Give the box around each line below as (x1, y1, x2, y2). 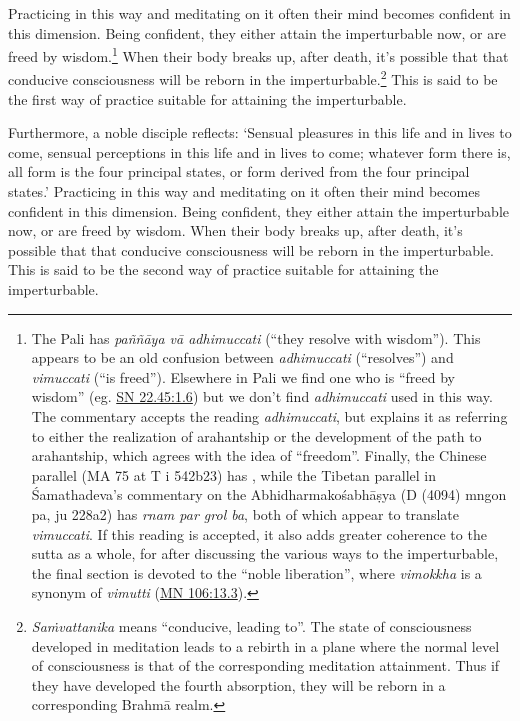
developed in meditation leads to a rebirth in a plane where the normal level (31, 635, 500, 656)
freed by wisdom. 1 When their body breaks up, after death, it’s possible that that (8, 43, 509, 66)
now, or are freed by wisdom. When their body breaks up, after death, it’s (8, 220, 463, 241)
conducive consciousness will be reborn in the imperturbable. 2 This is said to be (8, 66, 498, 90)
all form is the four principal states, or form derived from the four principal (8, 161, 470, 182)
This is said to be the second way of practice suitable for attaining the (8, 259, 439, 280)
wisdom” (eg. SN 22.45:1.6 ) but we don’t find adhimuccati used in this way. (31, 386, 493, 407)
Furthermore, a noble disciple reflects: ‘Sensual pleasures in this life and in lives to (8, 122, 512, 143)
